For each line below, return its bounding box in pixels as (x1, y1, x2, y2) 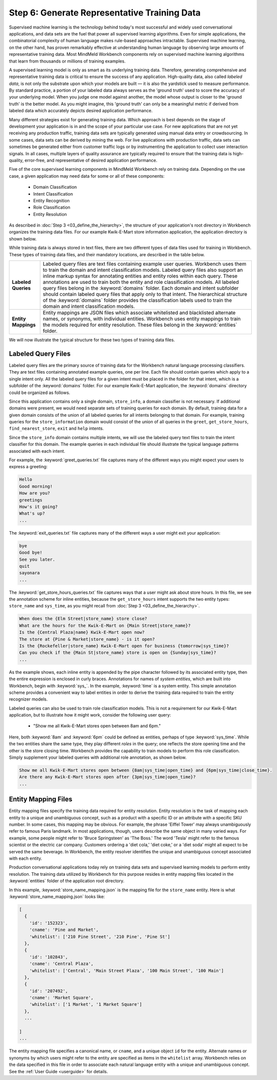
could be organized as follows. (9, 390, 70, 395)
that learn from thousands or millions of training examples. (9, 58, 126, 64)
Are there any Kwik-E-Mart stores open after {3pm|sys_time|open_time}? (19, 774, 196, 780)
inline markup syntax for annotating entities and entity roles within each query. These (43, 273, 238, 279)
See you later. (19, 556, 55, 562)
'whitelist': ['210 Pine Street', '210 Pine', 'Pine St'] (29, 934, 170, 939)
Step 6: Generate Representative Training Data (9, 7, 201, 18)
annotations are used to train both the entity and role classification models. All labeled (43, 279, 239, 286)
